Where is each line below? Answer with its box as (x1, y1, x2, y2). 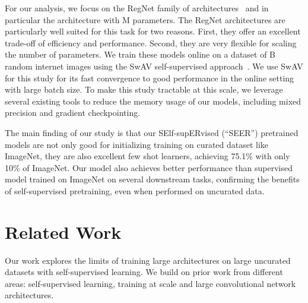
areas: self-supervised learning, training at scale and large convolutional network (5, 277, 296, 289)
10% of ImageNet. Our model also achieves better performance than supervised (5, 161, 293, 173)
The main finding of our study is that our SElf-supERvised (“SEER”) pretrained (5, 126, 299, 138)
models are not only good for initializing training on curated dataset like (5, 138, 269, 150)
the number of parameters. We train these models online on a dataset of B (5, 48, 276, 61)
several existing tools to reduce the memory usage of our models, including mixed (5, 94, 301, 107)
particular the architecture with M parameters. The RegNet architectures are (5, 13, 285, 26)
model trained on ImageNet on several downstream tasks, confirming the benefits (5, 173, 300, 185)
